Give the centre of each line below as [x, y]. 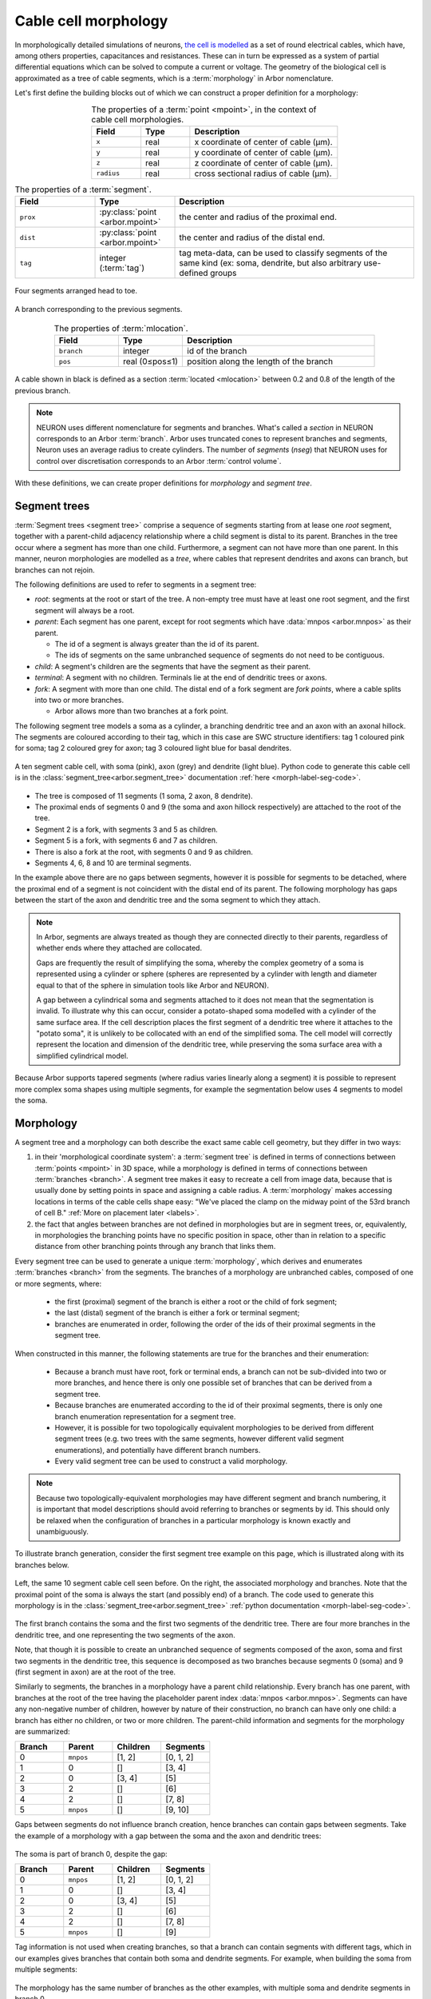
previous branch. [43, 390]
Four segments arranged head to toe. [76, 291]
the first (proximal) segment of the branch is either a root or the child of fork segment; [196, 1302]
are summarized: [43, 1731]
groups [223, 273]
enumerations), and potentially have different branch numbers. [158, 1450]
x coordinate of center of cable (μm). [263, 142]
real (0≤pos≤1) [150, 361]
